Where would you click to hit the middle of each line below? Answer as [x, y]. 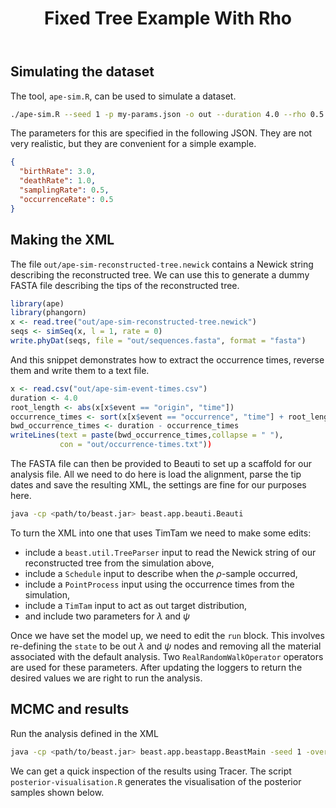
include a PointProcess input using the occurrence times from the [159, 584]
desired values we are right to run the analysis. [106, 678]
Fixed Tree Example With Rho [168, 18]
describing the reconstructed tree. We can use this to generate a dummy [160, 274]
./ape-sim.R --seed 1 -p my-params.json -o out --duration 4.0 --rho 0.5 [167, 114]
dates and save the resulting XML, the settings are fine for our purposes [158, 485]
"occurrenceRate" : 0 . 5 [66, 199]
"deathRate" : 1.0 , [58, 181]
